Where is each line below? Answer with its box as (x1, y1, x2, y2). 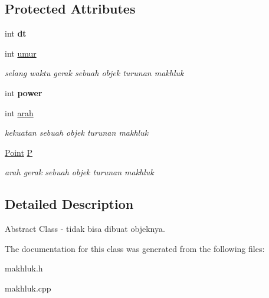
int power (5, 86, 42, 99)
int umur (5, 47, 37, 59)
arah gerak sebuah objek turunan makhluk (5, 166, 154, 178)
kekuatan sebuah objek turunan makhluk (5, 126, 149, 139)
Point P (5, 146, 33, 158)
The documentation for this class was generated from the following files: (5, 242, 265, 254)
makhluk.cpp (5, 281, 51, 294)
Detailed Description (5, 195, 134, 213)
